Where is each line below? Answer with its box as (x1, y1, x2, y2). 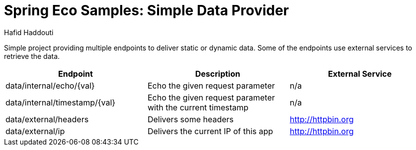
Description (195, 68, 241, 79)
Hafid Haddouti (4, 28, 54, 37)
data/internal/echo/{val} (5, 80, 95, 91)
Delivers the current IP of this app (147, 126, 273, 136)
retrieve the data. (4, 51, 60, 60)
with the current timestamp (147, 102, 249, 112)
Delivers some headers (147, 114, 234, 124)
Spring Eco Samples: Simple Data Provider (4, 2, 289, 19)
